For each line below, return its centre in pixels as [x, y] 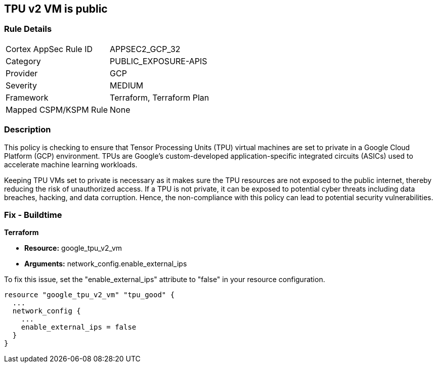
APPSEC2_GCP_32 [145, 49]
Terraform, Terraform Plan [160, 97]
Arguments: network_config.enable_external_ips [106, 264]
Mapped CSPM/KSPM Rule [57, 109]
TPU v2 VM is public [56, 9]
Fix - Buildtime [33, 215]
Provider [22, 73]
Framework [27, 97]
